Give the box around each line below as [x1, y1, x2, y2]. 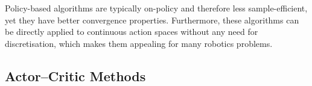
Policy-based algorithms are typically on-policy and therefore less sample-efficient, [5, 2, 308, 14]
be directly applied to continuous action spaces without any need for [5, 25, 258, 38]
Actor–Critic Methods [5, 66, 146, 85]
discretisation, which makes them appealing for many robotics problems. [5, 37, 273, 49]
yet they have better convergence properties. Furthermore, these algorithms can [5, 13, 299, 26]
